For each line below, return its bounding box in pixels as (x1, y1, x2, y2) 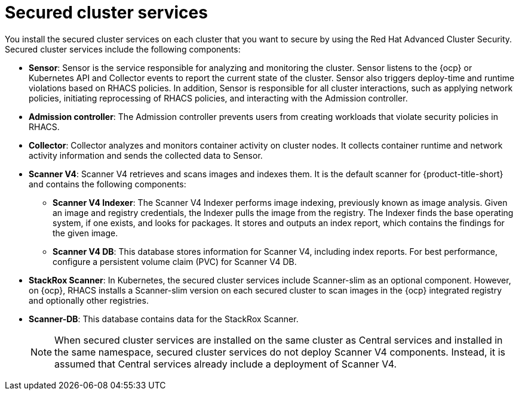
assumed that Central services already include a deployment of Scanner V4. (54, 357, 397, 370)
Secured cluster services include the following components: (5, 44, 241, 54)
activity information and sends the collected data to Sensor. (29, 150, 263, 161)
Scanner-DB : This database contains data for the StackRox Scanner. (29, 313, 299, 324)
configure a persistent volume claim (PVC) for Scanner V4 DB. (53, 256, 297, 267)
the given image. (53, 227, 118, 238)
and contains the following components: (29, 178, 186, 189)
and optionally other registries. (29, 295, 149, 305)
